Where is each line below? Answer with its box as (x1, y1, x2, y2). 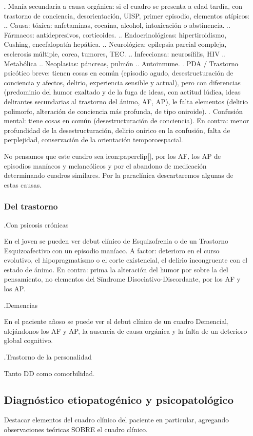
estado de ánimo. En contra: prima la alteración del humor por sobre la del (4, 264, 228, 274)
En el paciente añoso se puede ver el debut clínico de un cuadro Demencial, (4, 316, 229, 326)
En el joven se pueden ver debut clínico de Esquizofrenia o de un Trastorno (4, 236, 229, 246)
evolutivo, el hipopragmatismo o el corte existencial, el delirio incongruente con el (4, 255, 248, 265)
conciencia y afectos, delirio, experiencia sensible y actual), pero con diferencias (4, 77, 241, 87)
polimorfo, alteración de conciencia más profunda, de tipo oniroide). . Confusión (4, 106, 243, 116)
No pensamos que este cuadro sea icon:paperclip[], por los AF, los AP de (4, 151, 221, 161)
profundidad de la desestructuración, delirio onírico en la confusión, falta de (4, 125, 230, 135)
